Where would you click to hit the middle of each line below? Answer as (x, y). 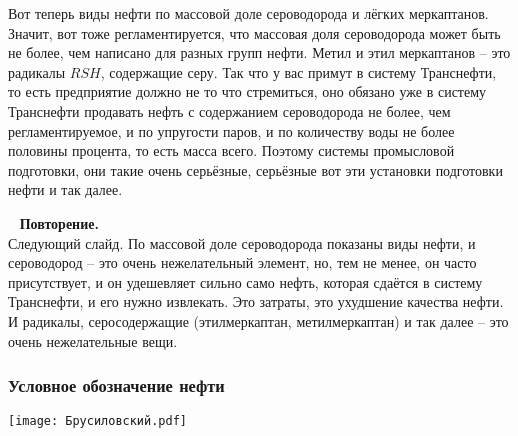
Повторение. (59, 222)
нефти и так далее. (65, 189)
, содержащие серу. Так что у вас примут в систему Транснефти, (298, 71)
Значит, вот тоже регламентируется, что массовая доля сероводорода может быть (254, 32)
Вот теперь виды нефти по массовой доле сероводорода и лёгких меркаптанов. (248, 13)
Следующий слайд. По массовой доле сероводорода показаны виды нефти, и (242, 242)
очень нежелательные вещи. (93, 340)
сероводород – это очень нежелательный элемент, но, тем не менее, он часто (242, 262)
